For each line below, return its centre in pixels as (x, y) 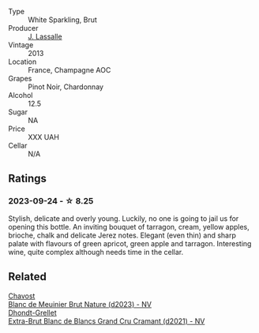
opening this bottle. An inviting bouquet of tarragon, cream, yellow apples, (129, 226)
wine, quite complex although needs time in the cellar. (96, 252)
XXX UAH (43, 137)
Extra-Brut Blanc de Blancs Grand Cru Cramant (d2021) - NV (107, 321)
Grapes (20, 79)
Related (28, 277)
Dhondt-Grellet (32, 312)
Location (23, 62)
